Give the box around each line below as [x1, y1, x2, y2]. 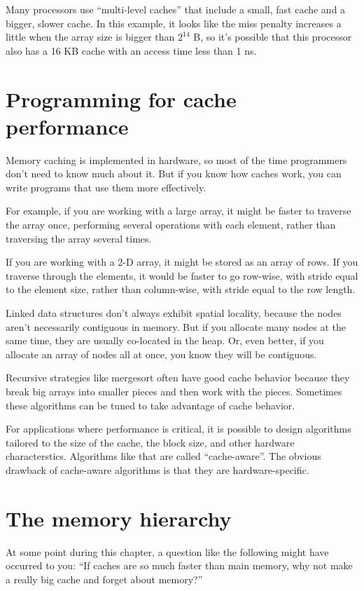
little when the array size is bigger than [6, 29, 175, 44]
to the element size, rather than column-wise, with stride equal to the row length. [6, 282, 356, 297]
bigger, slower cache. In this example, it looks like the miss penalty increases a [6, 15, 342, 30]
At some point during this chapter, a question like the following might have [6, 544, 329, 559]
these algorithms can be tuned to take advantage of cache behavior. [6, 398, 295, 412]
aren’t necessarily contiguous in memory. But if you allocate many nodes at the [6, 319, 346, 334]
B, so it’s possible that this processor [193, 29, 352, 44]
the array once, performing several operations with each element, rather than [6, 217, 336, 232]
